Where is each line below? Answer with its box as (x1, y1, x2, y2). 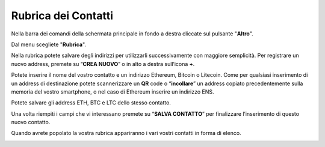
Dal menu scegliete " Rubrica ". (11, 41, 87, 48)
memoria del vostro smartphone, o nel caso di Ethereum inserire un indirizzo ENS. (11, 88, 214, 95)
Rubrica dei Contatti (11, 9, 114, 22)
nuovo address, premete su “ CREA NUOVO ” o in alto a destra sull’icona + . (11, 60, 195, 67)
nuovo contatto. (11, 119, 51, 126)
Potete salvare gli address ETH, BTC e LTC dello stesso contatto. (11, 99, 172, 106)
